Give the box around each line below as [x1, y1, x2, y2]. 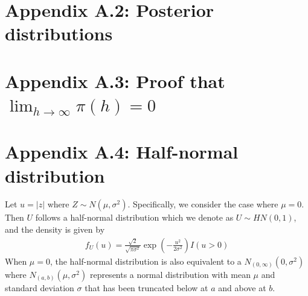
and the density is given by [5, 223, 105, 236]
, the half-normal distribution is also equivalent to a [50, 254, 242, 267]
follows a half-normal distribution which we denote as [35, 211, 234, 224]
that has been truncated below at [85, 281, 208, 294]
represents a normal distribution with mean [89, 268, 251, 280]
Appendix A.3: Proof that [5, 68, 225, 93]
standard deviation [5, 281, 74, 294]
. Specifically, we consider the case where [127, 198, 278, 210]
